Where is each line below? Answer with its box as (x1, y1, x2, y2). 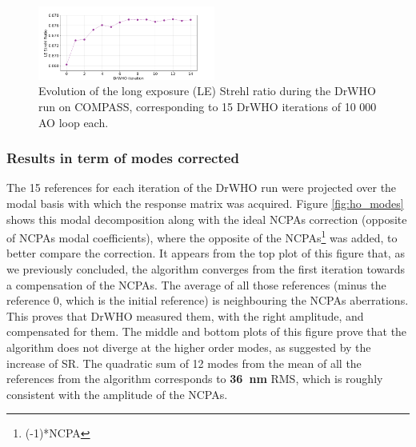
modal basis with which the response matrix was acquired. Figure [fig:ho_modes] (6, 195, 404, 212)
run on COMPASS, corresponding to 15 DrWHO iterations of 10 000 (38, 98, 377, 115)
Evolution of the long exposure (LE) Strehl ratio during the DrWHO (38, 82, 376, 99)
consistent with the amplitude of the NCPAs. (6, 385, 228, 402)
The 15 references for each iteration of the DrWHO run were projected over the (6, 179, 397, 196)
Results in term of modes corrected (6, 148, 239, 168)
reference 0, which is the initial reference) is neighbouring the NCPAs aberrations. (6, 292, 409, 309)
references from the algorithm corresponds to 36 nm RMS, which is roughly (6, 370, 383, 387)
